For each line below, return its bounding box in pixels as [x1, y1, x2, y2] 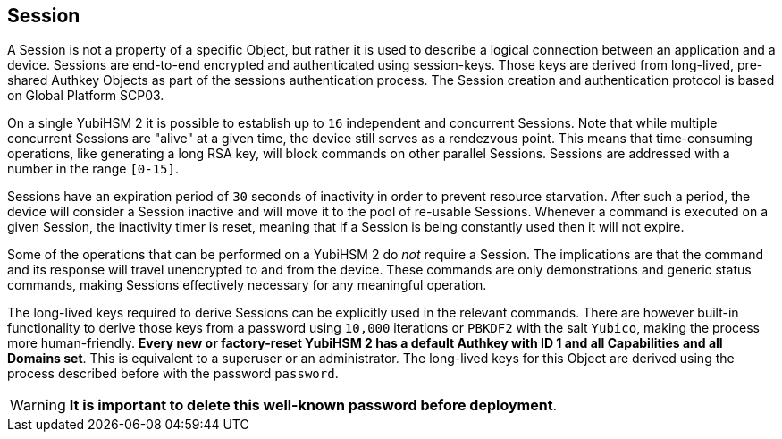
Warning [10, 396, 66, 415]
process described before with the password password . [7, 366, 339, 382]
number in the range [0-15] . [7, 161, 180, 177]
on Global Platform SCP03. [7, 88, 164, 104]
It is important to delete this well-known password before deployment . [69, 396, 558, 415]
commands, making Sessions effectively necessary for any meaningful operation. [7, 277, 487, 293]
